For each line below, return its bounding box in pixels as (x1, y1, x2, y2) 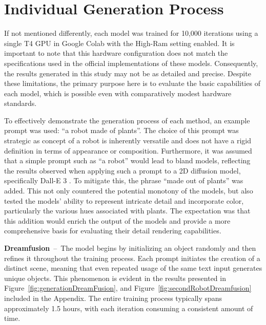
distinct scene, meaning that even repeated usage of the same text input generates (4, 263, 262, 273)
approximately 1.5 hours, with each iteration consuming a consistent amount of (4, 302, 253, 313)
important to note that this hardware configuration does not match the (4, 48, 228, 58)
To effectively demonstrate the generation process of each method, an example (4, 115, 250, 125)
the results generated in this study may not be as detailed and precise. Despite (4, 68, 251, 78)
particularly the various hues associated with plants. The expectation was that (4, 205, 251, 216)
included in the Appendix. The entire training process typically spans (4, 292, 222, 303)
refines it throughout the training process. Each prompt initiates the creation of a (4, 252, 260, 263)
